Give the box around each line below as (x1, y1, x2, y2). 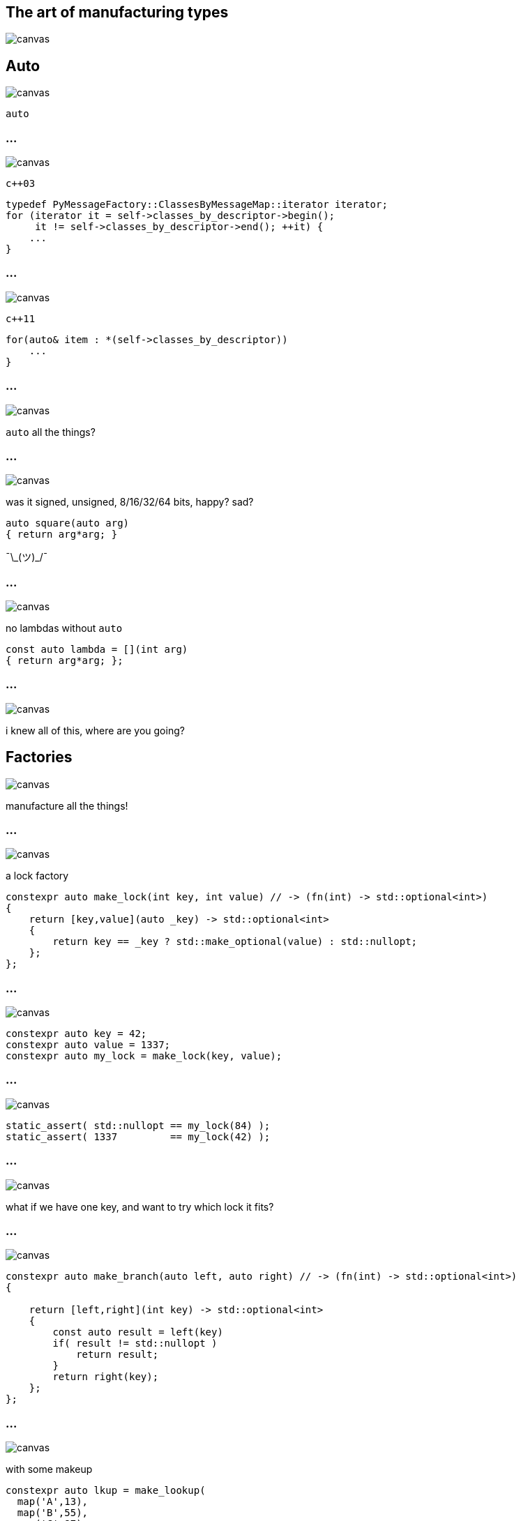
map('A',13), (17, 1496, 89, 1508)
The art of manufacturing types (6, 3, 229, 21)
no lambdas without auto (6, 622, 123, 635)
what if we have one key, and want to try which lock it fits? (6, 1200, 274, 1213)
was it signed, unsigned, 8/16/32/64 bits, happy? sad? (6, 496, 254, 508)
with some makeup (6, 1463, 93, 1476)
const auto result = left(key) (52, 1326, 223, 1338)
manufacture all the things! (6, 799, 128, 812)
